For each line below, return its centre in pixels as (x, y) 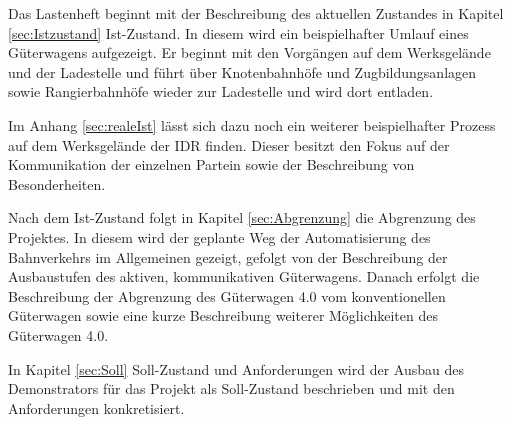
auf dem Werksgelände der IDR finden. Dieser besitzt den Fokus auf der (229, 144)
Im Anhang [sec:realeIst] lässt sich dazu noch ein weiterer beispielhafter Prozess (252, 124)
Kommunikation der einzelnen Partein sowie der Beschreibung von (211, 164)
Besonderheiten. (57, 183)
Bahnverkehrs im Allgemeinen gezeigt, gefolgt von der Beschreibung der (228, 256)
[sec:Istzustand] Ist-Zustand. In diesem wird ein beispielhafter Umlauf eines (238, 32)
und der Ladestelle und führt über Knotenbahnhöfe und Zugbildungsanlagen (242, 71)
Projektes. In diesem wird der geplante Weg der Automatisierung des (219, 236)
